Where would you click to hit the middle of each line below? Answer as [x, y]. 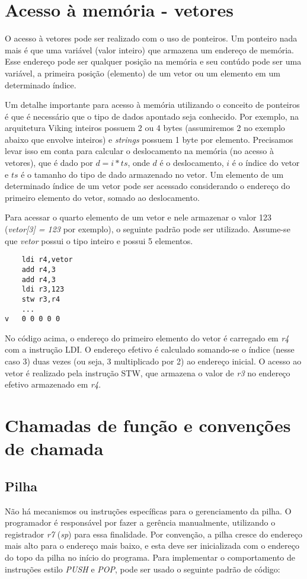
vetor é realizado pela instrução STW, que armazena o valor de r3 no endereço [148, 372]
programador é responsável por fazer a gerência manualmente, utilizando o [140, 522]
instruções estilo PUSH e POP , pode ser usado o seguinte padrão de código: [143, 569]
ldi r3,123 [43, 289]
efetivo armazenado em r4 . [53, 384]
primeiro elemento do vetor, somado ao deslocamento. [102, 197]
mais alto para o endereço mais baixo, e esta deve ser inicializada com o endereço [152, 546]
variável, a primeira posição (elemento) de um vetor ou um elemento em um [143, 73]
